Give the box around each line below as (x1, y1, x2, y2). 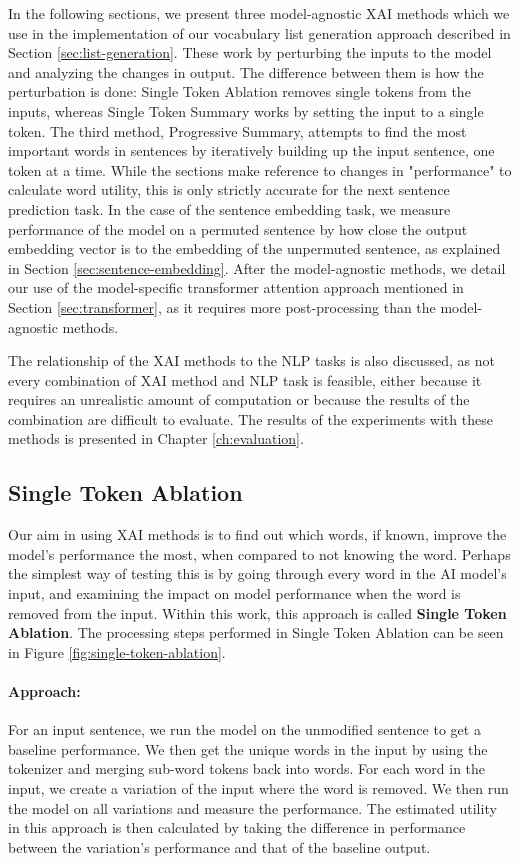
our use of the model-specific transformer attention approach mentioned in (8, 277, 464, 298)
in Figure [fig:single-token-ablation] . (8, 641, 226, 662)
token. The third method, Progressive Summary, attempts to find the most (8, 120, 467, 141)
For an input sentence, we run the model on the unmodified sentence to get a (8, 719, 481, 740)
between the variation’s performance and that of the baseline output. (8, 836, 431, 857)
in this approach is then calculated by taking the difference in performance (8, 817, 466, 838)
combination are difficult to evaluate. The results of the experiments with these (8, 408, 493, 429)
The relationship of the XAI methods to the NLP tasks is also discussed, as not (8, 350, 495, 371)
